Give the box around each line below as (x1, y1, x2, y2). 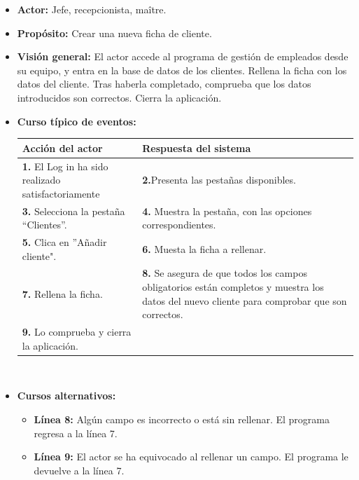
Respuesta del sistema (142, 140, 251, 155)
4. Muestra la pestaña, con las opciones (142, 203, 312, 218)
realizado (22, 172, 61, 187)
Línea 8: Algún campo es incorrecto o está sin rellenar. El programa (34, 411, 330, 426)
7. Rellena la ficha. (22, 286, 103, 301)
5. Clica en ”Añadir (22, 234, 107, 249)
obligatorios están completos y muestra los (142, 280, 324, 294)
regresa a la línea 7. (34, 425, 118, 440)
